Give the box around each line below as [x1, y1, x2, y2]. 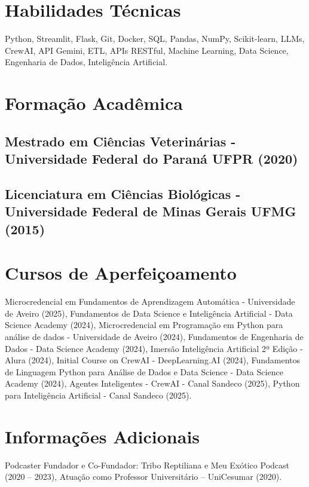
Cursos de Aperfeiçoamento [5, 261, 237, 285]
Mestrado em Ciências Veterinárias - [5, 131, 236, 150]
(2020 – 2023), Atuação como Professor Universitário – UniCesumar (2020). [5, 470, 282, 483]
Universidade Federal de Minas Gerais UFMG [5, 202, 296, 220]
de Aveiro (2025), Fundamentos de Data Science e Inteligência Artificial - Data [5, 307, 293, 319]
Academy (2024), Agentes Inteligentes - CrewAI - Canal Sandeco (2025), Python [5, 377, 300, 390]
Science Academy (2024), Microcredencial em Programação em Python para [5, 318, 283, 331]
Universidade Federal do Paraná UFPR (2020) [5, 149, 298, 168]
